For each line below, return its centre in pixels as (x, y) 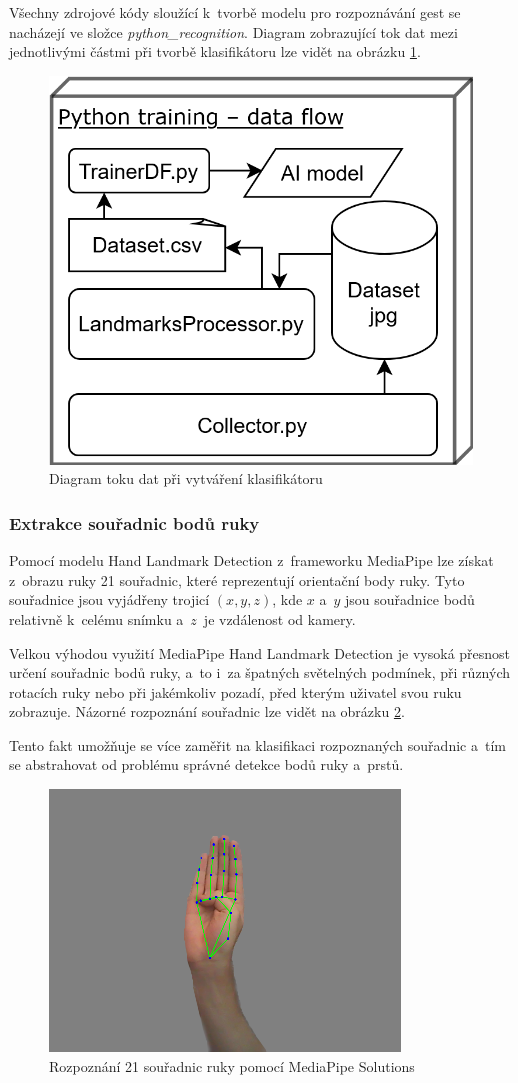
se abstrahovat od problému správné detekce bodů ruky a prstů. (206, 764)
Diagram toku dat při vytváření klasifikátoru (186, 478)
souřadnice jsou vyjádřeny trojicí (109, 599)
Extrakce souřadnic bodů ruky (134, 522)
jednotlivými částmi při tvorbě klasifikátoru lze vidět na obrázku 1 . (215, 51)
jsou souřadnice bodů (410, 599)
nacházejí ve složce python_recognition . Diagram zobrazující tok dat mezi (233, 31)
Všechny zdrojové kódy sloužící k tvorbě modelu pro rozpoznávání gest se (235, 12)
